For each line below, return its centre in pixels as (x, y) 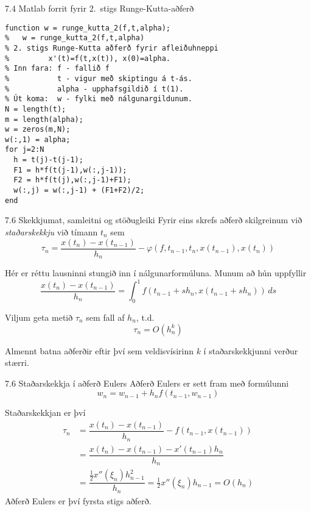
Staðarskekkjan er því (45, 413)
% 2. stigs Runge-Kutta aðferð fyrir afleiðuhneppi (112, 48)
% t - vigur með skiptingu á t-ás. (99, 78)
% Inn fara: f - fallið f (57, 69)
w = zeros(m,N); (38, 130)
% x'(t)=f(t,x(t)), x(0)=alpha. (88, 58)
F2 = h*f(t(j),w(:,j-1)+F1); (72, 180)
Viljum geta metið (39, 317)
